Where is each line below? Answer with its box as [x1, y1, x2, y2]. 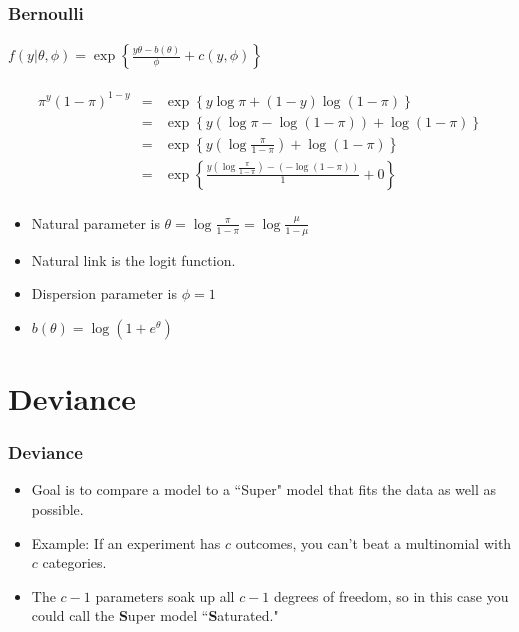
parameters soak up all [95, 585, 235, 606]
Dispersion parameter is [31, 283, 178, 304]
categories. [42, 552, 107, 573]
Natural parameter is [31, 212, 160, 233]
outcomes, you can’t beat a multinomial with [235, 532, 512, 553]
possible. [31, 498, 84, 519]
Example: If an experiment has [31, 532, 221, 553]
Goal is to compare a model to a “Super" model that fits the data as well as [31, 479, 496, 500]
